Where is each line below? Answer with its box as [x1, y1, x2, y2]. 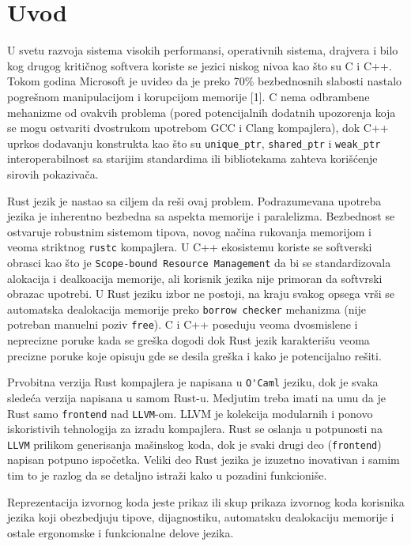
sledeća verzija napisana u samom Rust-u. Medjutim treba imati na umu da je [7, 389, 386, 405]
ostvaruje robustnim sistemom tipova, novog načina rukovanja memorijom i [7, 223, 371, 239]
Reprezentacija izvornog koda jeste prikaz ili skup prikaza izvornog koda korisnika [7, 493, 405, 510]
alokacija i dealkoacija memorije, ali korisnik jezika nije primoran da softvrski [7, 269, 383, 286]
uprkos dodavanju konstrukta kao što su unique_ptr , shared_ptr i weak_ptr [7, 134, 381, 151]
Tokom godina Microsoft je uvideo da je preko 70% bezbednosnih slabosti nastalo [7, 73, 402, 89]
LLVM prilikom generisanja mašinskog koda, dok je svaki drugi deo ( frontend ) [7, 435, 382, 452]
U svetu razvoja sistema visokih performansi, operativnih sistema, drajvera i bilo [7, 42, 398, 58]
